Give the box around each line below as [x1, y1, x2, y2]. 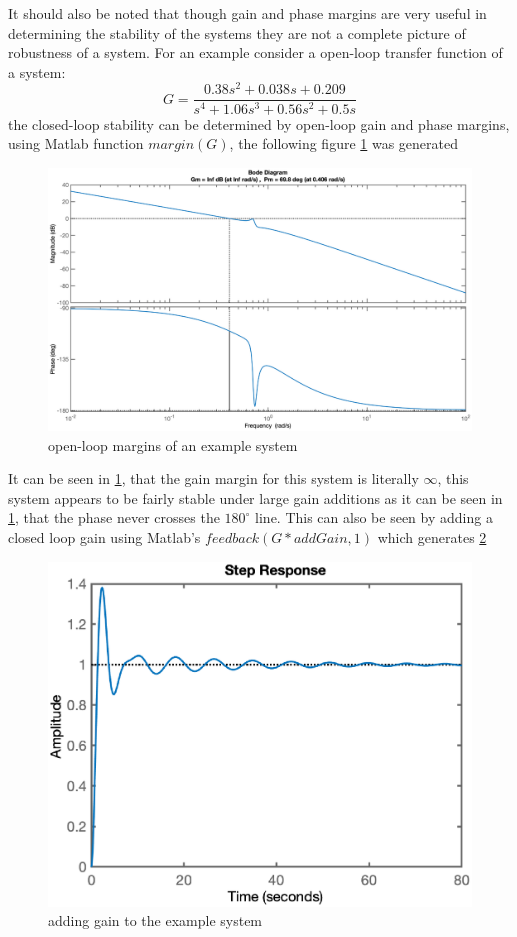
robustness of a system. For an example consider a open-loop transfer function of [8, 42, 503, 63]
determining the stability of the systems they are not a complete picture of [8, 22, 466, 43]
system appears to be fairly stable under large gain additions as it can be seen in [8, 487, 503, 508]
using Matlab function [8, 133, 144, 154]
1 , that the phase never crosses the [8, 507, 220, 528]
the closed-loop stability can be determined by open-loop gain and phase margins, [8, 113, 510, 134]
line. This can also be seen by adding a [255, 507, 493, 528]
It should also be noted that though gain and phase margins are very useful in [8, 3, 487, 23]
